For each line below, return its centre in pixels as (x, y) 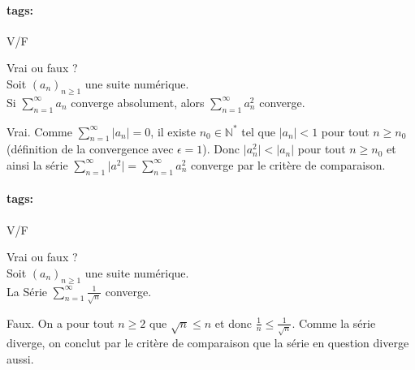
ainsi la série (37, 164)
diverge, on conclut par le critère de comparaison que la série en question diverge (208, 343)
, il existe (173, 131)
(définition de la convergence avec (90, 149)
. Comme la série (334, 323)
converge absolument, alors (138, 102)
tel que (258, 131)
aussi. (20, 359)
